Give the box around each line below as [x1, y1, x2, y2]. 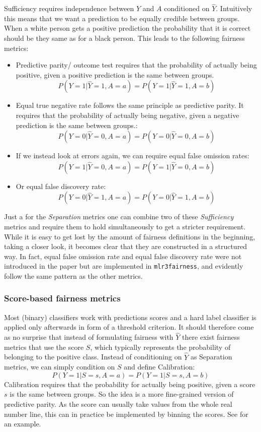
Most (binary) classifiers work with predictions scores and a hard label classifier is [4, 312, 256, 322]
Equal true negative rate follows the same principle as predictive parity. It [16, 100, 244, 110]
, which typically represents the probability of [90, 341, 231, 352]
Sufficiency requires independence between [4, 3, 134, 14]
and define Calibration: [124, 361, 195, 372]
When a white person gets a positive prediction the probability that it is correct [4, 23, 251, 33]
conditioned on [164, 3, 210, 14]
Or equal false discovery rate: [16, 180, 106, 191]
